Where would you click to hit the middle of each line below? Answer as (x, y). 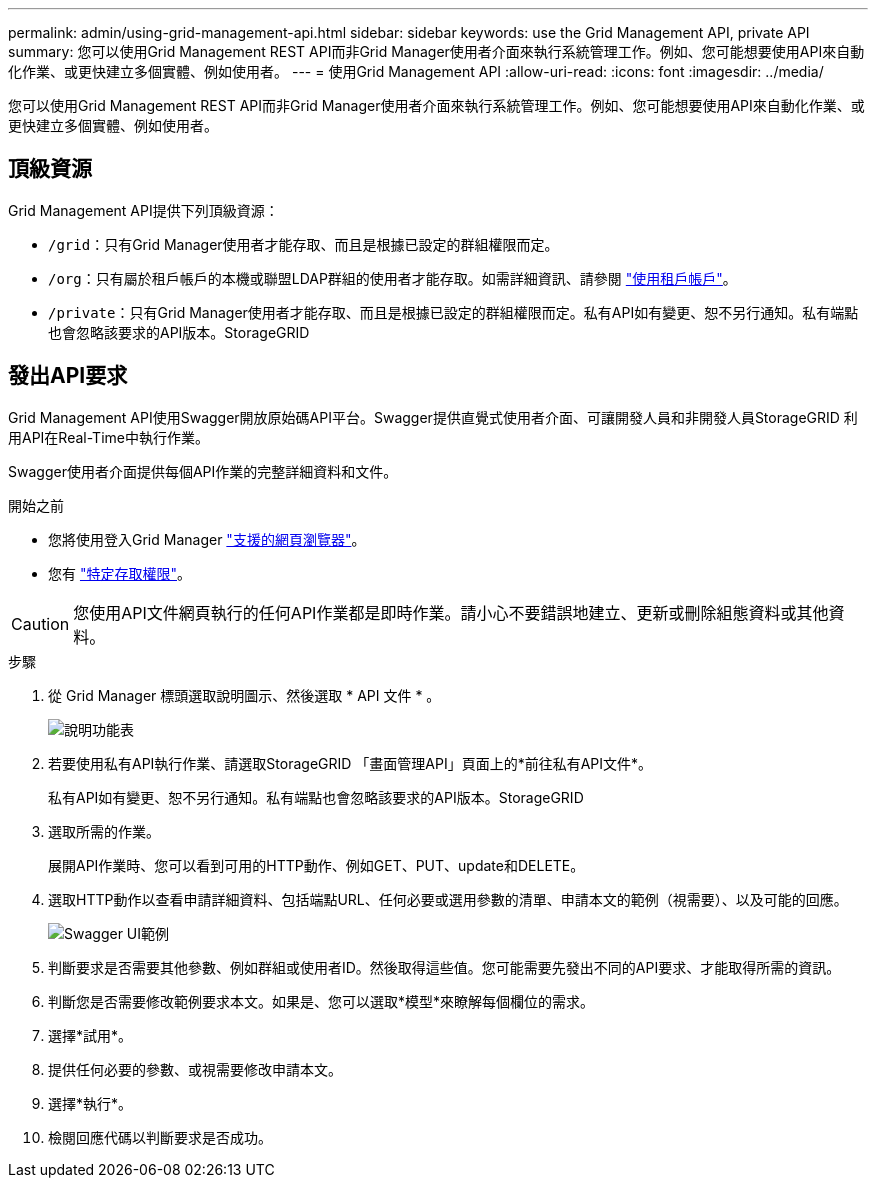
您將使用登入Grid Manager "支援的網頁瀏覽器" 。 (207, 539)
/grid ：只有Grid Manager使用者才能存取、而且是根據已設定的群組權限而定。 (303, 244)
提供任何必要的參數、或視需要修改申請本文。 (195, 1069)
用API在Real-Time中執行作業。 (108, 437)
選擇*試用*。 (90, 1035)
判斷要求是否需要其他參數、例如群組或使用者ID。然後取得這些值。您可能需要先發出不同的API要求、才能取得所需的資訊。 (444, 967)
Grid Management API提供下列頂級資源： (143, 210)
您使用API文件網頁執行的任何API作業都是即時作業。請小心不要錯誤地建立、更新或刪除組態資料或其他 (451, 612)
